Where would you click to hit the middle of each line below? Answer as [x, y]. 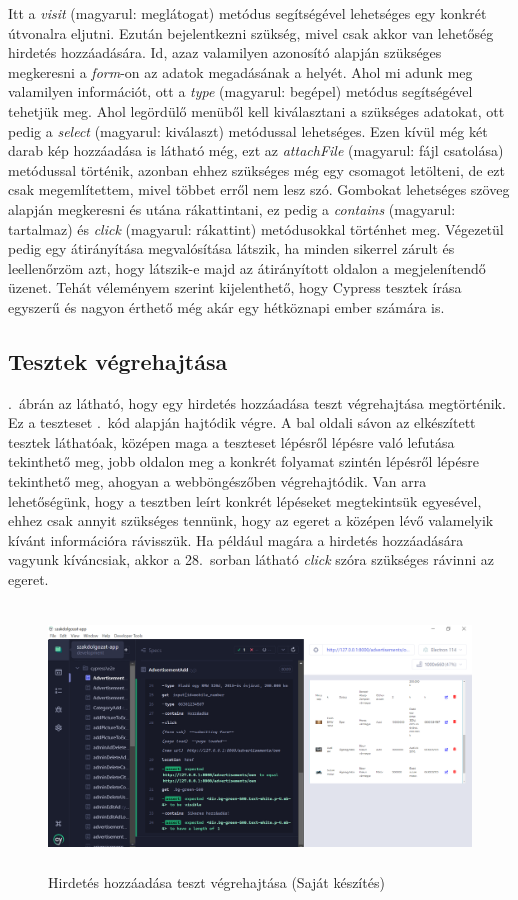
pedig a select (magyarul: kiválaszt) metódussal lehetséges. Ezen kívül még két [248, 130]
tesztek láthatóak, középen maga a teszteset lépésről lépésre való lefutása [231, 441]
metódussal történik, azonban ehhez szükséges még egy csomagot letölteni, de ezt [257, 169]
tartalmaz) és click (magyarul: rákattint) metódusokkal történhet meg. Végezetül [256, 228]
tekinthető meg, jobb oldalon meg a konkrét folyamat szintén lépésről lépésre [243, 461]
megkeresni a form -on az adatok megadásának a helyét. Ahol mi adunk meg [240, 71]
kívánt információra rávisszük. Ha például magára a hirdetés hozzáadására [236, 539]
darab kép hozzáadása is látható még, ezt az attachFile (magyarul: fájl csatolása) [256, 150]
